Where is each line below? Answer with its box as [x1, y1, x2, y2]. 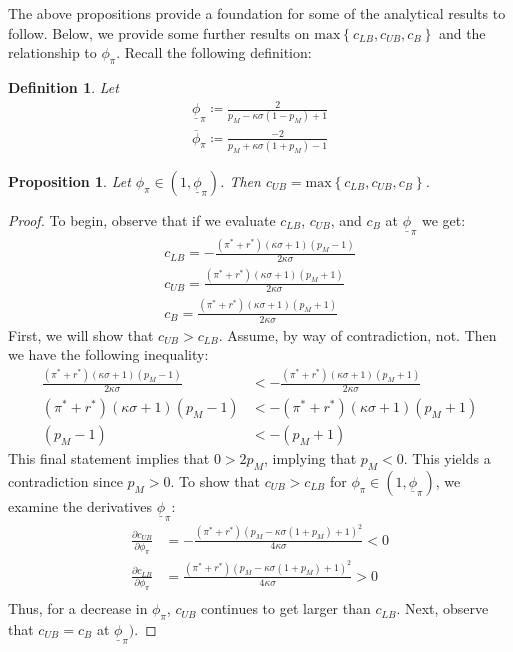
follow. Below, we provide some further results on [8, 22, 310, 43]
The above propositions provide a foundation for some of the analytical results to [8, 3, 506, 23]
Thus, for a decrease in [8, 598, 148, 619]
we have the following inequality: [8, 344, 209, 365]
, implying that [263, 447, 357, 468]
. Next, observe [396, 598, 489, 619]
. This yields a [403, 447, 491, 468]
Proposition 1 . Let [8, 171, 131, 191]
